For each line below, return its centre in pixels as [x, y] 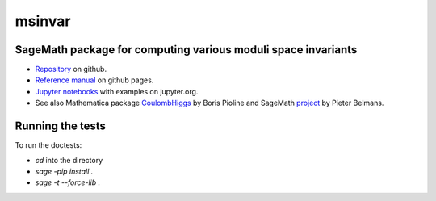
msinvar [43, 21]
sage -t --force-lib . [68, 182]
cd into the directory [69, 160]
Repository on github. [71, 69]
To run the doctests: [48, 145]
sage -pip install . [64, 171]
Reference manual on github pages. [94, 80]
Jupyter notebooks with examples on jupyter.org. [117, 91]
